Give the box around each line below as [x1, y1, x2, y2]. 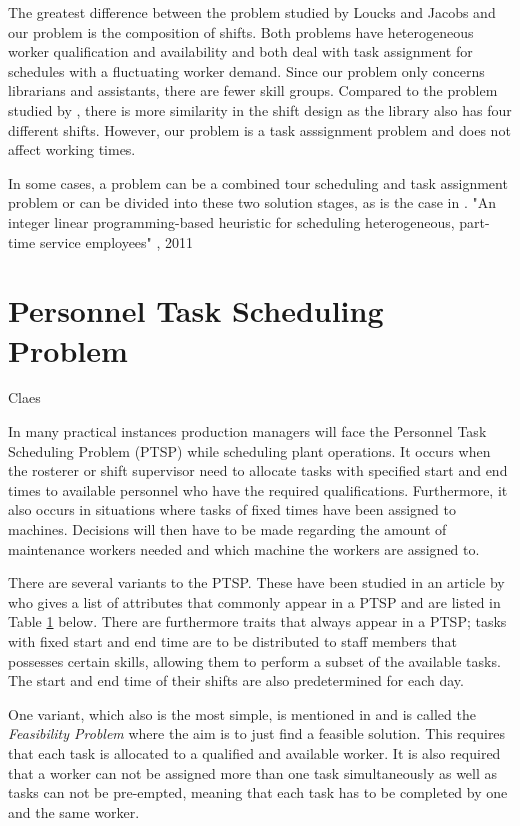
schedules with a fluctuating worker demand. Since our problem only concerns [8, 60, 485, 81]
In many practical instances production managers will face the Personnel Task [8, 421, 487, 442]
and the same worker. [8, 801, 140, 822]
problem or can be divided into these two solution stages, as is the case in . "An [8, 192, 497, 213]
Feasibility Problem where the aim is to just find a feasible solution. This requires [8, 723, 506, 744]
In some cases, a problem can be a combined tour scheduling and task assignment [8, 172, 508, 193]
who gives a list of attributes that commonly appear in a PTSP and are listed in [8, 591, 501, 612]
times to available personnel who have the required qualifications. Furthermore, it [8, 479, 508, 500]
